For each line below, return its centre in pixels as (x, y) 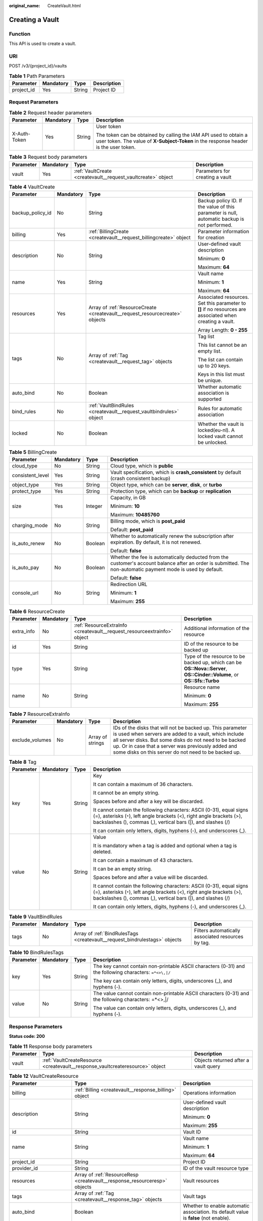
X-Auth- (21, 134)
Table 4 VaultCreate (32, 187)
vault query (207, 1066)
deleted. (103, 852)
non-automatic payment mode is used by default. (167, 569)
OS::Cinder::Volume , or (211, 674)
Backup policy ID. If (220, 200)
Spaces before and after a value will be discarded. (151, 878)
